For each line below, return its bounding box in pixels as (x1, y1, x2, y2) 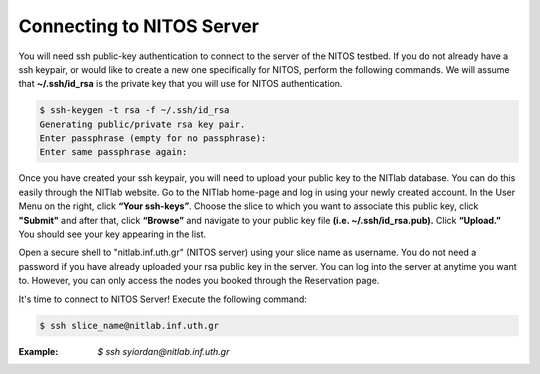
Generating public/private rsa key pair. (39, 118, 246, 130)
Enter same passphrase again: (39, 146, 188, 158)
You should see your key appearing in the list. (18, 228, 207, 240)
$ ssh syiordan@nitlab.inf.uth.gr (97, 345, 230, 357)
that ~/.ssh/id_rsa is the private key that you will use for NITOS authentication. (18, 78, 343, 90)
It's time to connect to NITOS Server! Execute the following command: (18, 293, 307, 305)
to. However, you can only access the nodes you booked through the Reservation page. (18, 275, 380, 287)
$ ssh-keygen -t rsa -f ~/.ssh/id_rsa (39, 105, 230, 116)
